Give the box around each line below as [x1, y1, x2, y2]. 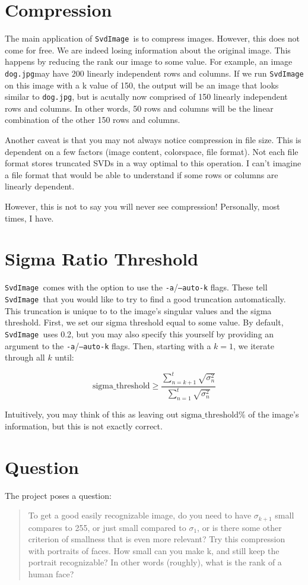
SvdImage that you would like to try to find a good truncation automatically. [5, 293, 286, 305]
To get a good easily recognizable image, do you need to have [28, 509, 252, 521]
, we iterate [233, 339, 274, 352]
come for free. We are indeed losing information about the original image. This [5, 43, 291, 56]
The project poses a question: [5, 489, 112, 501]
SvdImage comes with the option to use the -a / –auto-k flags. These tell [5, 281, 268, 293]
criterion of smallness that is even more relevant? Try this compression [28, 533, 285, 545]
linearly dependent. [5, 180, 75, 192]
